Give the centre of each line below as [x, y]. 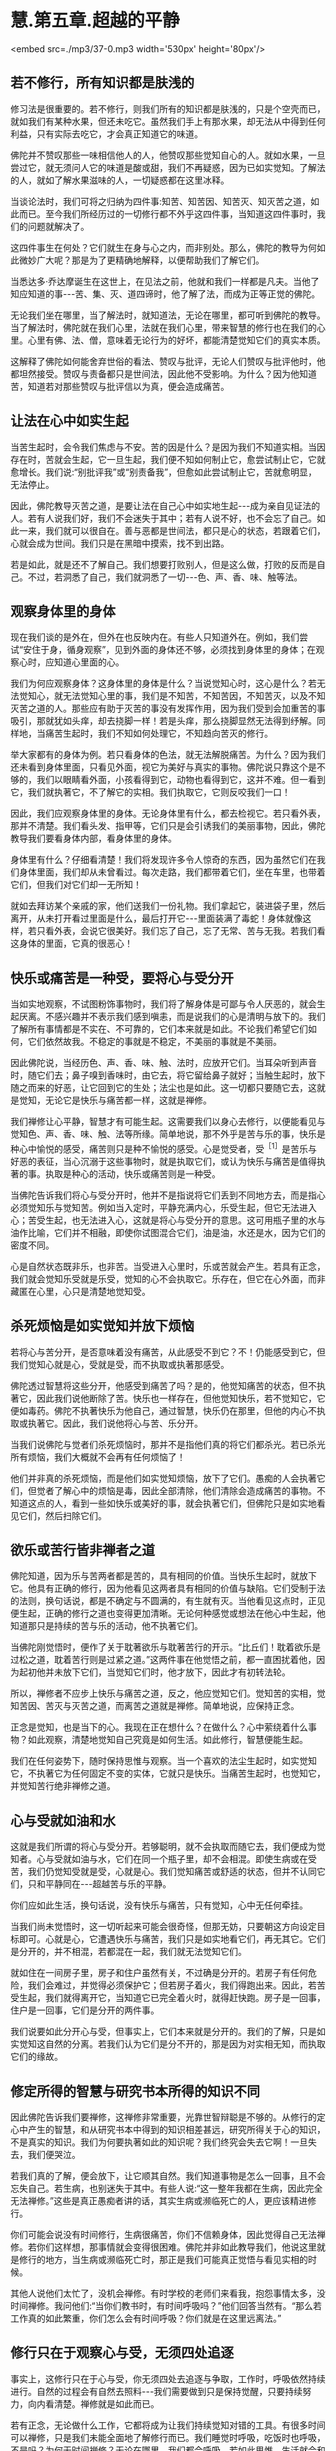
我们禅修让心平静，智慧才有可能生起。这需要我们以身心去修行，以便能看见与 [168, 1122]
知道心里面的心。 [89, 662]
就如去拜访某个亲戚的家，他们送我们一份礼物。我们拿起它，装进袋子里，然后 [168, 906]
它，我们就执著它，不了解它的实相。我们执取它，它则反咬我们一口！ [150, 792]
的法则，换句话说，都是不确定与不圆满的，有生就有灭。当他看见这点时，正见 [168, 1601]
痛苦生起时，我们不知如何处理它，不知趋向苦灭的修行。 [158, 733]
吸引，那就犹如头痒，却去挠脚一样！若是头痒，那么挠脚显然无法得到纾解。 [163, 721]
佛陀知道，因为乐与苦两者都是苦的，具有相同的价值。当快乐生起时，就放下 [163, 1576]
